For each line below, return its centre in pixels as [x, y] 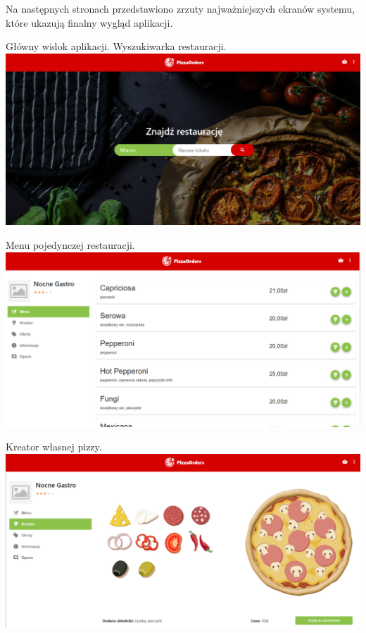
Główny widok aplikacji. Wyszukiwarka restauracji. [116, 46]
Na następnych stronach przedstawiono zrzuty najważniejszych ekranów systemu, [181, 8]
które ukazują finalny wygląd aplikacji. [89, 22]
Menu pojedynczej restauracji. [70, 245]
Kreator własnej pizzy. [54, 447]
